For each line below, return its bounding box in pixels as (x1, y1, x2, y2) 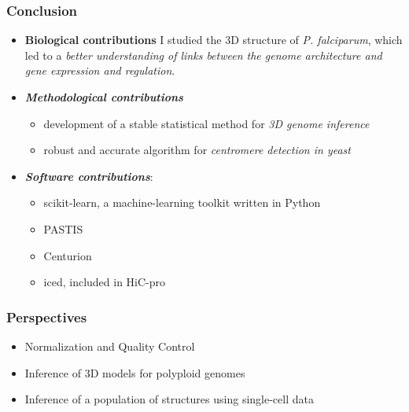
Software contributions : (24, 167, 153, 184)
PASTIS (43, 220, 83, 237)
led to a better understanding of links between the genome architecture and (24, 46, 382, 63)
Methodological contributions (24, 89, 183, 105)
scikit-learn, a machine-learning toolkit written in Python (43, 194, 321, 211)
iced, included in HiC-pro (43, 274, 166, 290)
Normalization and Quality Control (24, 337, 195, 354)
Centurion (43, 247, 92, 263)
